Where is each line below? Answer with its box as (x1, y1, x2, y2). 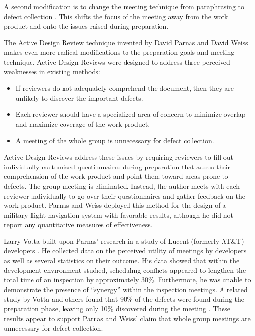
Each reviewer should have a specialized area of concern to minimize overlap (15, 109, 246, 119)
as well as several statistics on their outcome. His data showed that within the (4, 255, 240, 266)
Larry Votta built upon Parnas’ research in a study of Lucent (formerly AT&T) (4, 235, 244, 246)
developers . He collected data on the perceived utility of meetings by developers (4, 245, 247, 256)
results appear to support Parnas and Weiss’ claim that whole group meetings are (4, 313, 251, 323)
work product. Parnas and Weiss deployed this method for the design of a (4, 200, 226, 210)
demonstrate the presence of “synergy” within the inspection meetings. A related (4, 284, 248, 294)
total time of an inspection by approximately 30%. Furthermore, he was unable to (4, 274, 251, 285)
